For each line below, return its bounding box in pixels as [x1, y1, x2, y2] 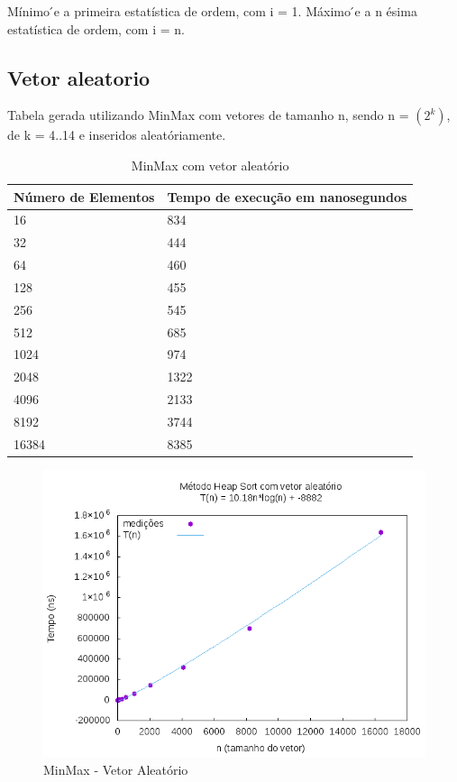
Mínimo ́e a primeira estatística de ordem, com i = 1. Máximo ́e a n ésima [7, 2, 417, 20]
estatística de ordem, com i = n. [7, 19, 185, 38]
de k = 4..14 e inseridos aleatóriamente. [7, 125, 226, 144]
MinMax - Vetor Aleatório [43, 759, 188, 778]
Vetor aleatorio [7, 63, 151, 91]
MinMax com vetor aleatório [131, 155, 289, 174]
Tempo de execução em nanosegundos [167, 187, 407, 206]
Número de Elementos [14, 187, 155, 206]
